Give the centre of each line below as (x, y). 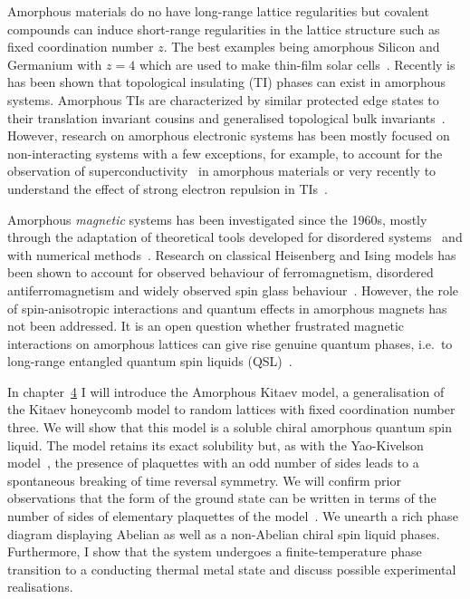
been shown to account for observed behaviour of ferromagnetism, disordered (221, 272)
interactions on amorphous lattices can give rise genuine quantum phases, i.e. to (230, 343)
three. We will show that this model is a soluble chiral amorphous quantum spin (230, 427)
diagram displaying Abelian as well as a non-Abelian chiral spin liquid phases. (224, 533)
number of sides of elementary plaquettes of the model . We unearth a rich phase (233, 516)
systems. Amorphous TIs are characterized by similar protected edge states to (223, 99)
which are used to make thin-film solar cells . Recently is (297, 64)
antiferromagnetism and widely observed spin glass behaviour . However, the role (233, 290)
